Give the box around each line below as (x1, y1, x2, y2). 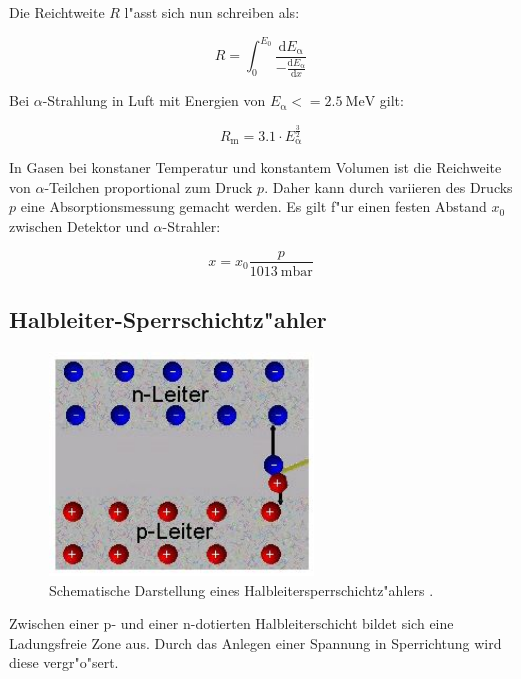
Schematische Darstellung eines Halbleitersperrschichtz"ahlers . (49, 579, 434, 600)
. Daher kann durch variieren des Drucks (264, 176, 513, 197)
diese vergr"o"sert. (9, 652, 119, 673)
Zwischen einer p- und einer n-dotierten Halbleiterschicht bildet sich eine (9, 613, 454, 634)
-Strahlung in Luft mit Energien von (42, 90, 266, 111)
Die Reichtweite (9, 2, 105, 22)
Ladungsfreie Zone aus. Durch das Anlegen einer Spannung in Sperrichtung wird (9, 632, 502, 653)
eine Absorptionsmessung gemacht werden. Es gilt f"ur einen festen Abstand (20, 196, 487, 217)
